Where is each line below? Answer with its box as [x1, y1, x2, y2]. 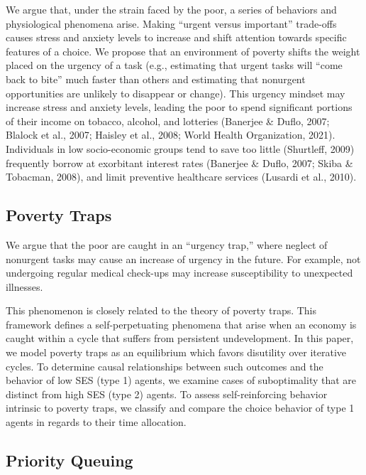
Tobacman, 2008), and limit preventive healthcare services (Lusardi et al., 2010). [6, 169, 357, 184]
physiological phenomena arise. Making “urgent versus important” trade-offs [6, 16, 337, 31]
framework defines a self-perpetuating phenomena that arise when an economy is [6, 316, 357, 331]
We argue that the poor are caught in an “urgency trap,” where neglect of [6, 237, 328, 252]
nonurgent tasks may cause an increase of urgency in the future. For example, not [6, 251, 361, 266]
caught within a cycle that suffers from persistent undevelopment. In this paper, [6, 331, 354, 346]
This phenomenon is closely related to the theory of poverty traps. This [6, 303, 317, 318]
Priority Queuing [6, 449, 133, 471]
